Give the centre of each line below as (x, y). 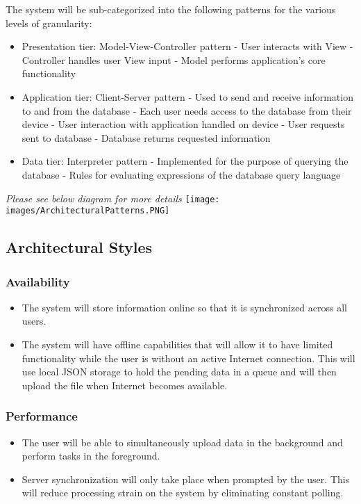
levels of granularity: (49, 23)
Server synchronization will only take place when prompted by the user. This (186, 479)
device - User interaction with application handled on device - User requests (183, 124)
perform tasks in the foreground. (91, 456)
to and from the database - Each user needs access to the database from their (187, 110)
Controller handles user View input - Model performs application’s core (174, 59)
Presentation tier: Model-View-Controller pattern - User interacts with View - (187, 46)
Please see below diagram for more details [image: (113, 198)
